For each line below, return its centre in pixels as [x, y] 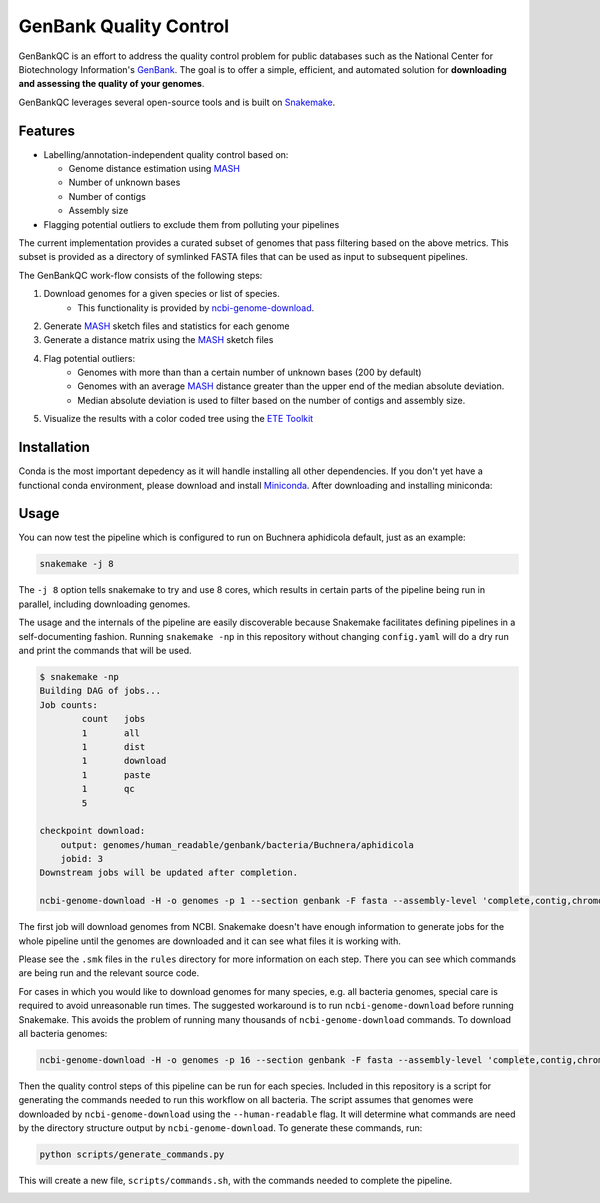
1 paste [116, 774]
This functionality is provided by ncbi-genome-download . [196, 307]
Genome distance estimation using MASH [154, 169]
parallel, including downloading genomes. [104, 604]
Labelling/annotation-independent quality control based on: [166, 154]
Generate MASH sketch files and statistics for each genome [166, 326]
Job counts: [69, 704]
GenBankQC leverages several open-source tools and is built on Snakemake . [177, 102]
